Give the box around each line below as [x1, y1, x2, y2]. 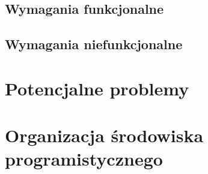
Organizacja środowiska [5, 123, 204, 148]
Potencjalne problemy [5, 76, 189, 100]
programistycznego [5, 146, 163, 171]
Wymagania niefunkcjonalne [5, 35, 183, 53]
